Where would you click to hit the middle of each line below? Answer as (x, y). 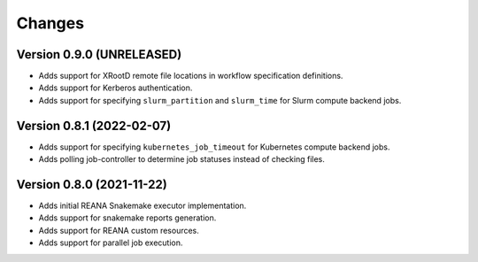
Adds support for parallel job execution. (111, 243)
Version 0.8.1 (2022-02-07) (94, 125)
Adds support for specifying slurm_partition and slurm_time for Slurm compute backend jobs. (220, 100)
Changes (50, 23)
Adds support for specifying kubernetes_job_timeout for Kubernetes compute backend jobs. (214, 147)
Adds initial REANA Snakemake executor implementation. (143, 206)
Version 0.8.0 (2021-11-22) (92, 185)
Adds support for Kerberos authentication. (116, 88)
